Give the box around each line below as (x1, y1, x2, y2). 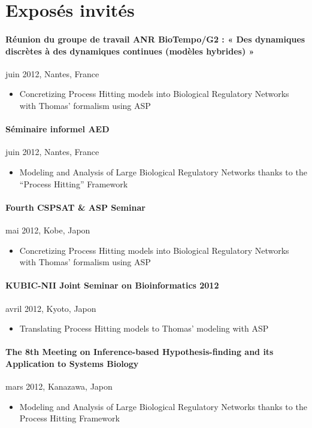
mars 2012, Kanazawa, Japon (5, 380, 113, 393)
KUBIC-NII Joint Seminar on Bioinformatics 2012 (5, 279, 219, 292)
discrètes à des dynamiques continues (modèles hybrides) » (5, 44, 255, 57)
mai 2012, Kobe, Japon (5, 223, 90, 236)
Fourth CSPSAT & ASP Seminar (5, 201, 146, 213)
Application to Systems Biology (5, 357, 139, 369)
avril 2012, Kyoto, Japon (5, 302, 96, 314)
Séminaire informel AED (5, 123, 110, 135)
